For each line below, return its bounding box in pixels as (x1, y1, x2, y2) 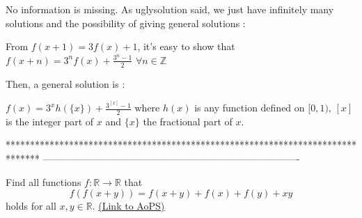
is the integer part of (6, 114, 94, 128)
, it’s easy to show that (137, 39, 235, 54)
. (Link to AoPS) (92, 198, 165, 213)
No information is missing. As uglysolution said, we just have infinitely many (6, 2, 334, 16)
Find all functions (6, 174, 81, 189)
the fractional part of (143, 114, 233, 128)
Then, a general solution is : (6, 76, 125, 91)
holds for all (6, 198, 56, 213)
